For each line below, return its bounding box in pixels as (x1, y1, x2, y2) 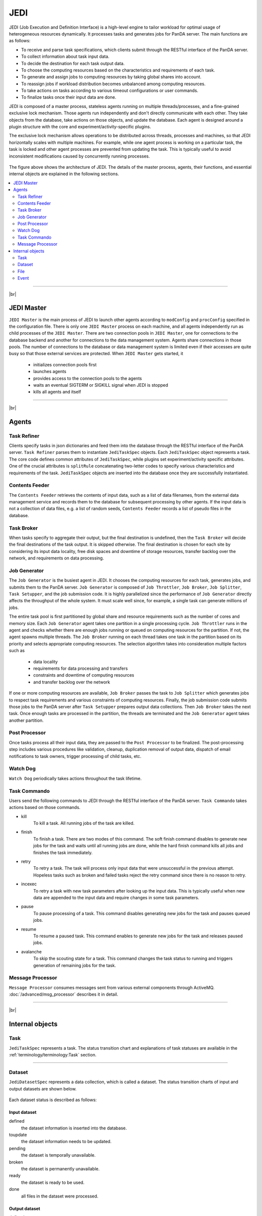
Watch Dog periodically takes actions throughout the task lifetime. (9, 775, 142, 781)
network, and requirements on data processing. (9, 555, 104, 561)
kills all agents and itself (33, 389, 82, 395)
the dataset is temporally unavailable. (21, 1152, 96, 1158)
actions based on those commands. (9, 805, 81, 810)
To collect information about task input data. (21, 54, 110, 59)
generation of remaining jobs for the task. (33, 962, 116, 968)
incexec (21, 881, 37, 887)
